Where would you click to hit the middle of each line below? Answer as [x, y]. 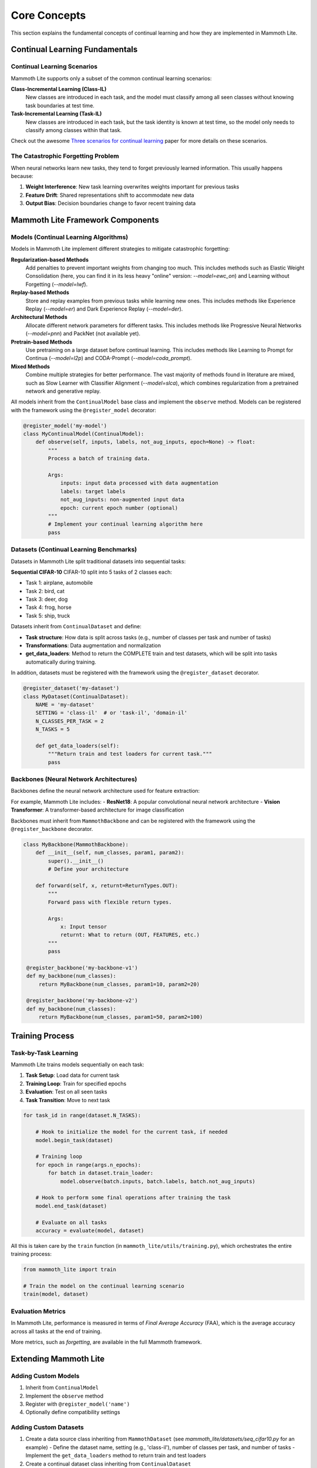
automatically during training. [61, 662]
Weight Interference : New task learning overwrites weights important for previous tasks [132, 187]
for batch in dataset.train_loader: [101, 1173]
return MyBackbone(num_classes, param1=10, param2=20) [119, 984]
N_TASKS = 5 [53, 729]
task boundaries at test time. [60, 105]
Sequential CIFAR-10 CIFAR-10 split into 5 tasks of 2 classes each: [92, 572]
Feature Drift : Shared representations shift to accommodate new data [110, 195]
